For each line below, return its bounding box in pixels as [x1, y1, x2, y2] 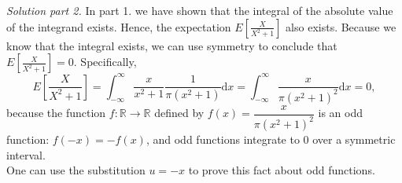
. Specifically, [73, 53, 137, 70]
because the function [6, 104, 106, 121]
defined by [154, 104, 205, 121]
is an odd [318, 104, 363, 121]
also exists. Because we [286, 18, 396, 35]
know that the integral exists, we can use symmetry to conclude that [6, 37, 337, 53]
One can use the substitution [6, 162, 146, 178]
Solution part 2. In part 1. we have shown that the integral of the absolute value [6, 2, 393, 18]
